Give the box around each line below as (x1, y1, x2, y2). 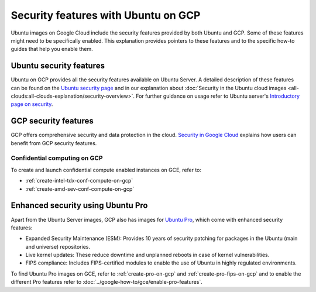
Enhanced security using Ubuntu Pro (11, 201, 148, 211)
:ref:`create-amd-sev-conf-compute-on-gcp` (25, 185, 135, 193)
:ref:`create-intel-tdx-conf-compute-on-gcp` (25, 177, 133, 184)
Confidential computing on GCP (11, 154, 103, 162)
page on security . (11, 101, 53, 108)
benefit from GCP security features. (11, 139, 97, 146)
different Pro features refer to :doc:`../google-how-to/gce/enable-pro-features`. (11, 279, 203, 286)
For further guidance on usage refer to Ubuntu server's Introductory (135, 92, 300, 99)
